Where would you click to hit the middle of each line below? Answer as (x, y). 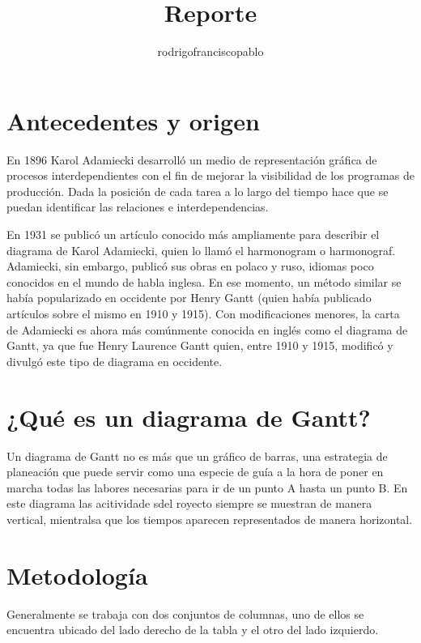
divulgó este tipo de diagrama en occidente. (115, 361)
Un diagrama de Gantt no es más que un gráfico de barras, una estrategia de (197, 456)
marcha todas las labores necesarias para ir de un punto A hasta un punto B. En (207, 487)
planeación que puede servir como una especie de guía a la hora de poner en (195, 472)
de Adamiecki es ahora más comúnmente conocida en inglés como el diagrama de (207, 329)
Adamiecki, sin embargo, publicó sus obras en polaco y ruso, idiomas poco (190, 266)
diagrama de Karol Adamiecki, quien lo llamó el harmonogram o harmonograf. (201, 250)
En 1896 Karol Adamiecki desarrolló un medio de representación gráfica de (192, 159)
